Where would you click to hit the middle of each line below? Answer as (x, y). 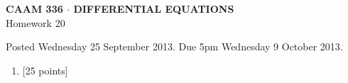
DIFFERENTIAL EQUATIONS (154, 9)
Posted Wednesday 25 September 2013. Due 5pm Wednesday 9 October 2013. (174, 46)
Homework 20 (36, 22)
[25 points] (45, 70)
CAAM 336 (34, 9)
